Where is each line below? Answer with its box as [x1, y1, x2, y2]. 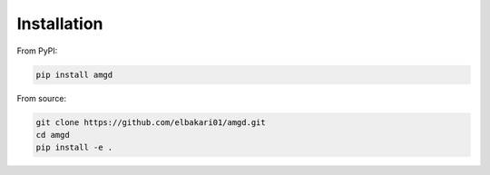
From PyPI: [16, 45, 58, 56]
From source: [16, 92, 67, 103]
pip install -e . [35, 142, 113, 153]
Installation [16, 14, 103, 34]
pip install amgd [35, 69, 113, 80]
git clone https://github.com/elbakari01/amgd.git [35, 117, 267, 127]
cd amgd [35, 130, 70, 140]
